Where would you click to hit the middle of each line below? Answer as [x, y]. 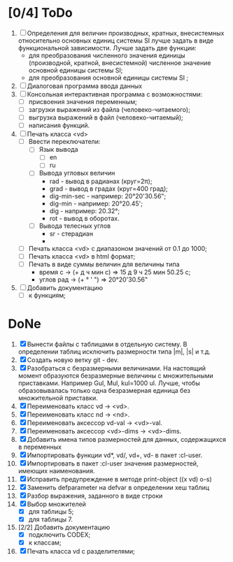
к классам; [45, 542]
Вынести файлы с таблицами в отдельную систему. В [107, 344]
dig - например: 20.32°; [85, 210]
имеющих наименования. [56, 470]
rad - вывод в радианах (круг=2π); [101, 181]
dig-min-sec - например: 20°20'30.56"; [108, 196]
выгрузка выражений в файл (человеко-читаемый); [106, 117]
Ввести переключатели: [64, 142]
